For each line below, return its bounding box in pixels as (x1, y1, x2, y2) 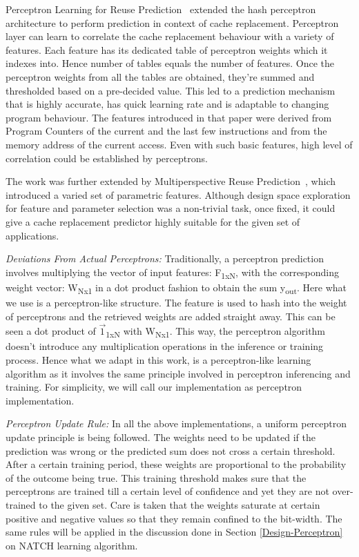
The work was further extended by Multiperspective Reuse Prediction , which (6, 174, 336, 188)
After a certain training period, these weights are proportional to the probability (6, 457, 347, 471)
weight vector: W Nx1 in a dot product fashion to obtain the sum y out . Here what (6, 280, 347, 296)
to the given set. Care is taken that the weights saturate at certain (39, 498, 320, 511)
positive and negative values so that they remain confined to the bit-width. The (6, 511, 342, 525)
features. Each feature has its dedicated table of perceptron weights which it (6, 42, 328, 57)
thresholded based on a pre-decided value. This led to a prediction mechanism (6, 83, 336, 97)
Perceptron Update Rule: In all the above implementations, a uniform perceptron (6, 416, 347, 431)
